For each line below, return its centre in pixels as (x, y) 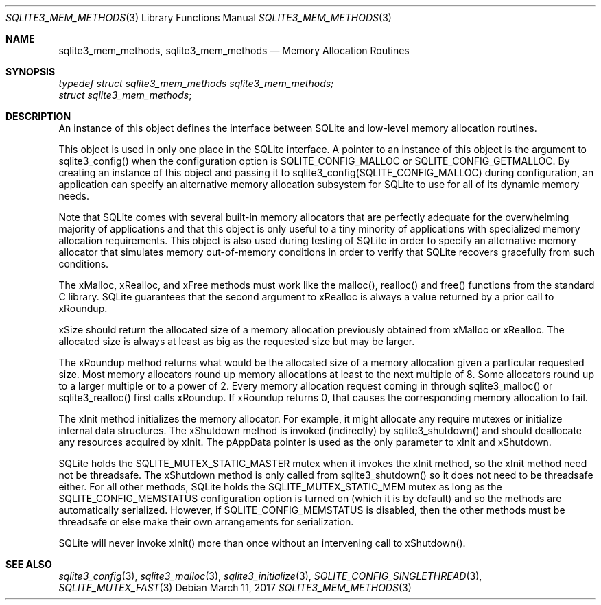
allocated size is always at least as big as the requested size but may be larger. (237, 341)
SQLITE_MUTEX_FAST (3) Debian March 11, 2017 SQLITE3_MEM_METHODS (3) (235, 588)
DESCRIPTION (38, 116)
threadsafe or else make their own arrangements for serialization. (206, 522)
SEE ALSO (29, 564)
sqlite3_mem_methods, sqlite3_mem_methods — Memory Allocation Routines (234, 50)
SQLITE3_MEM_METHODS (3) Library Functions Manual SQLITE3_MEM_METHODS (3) (199, 17)
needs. (74, 196)
